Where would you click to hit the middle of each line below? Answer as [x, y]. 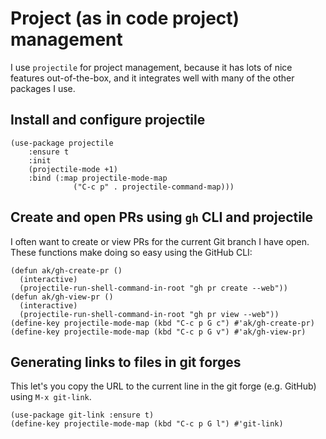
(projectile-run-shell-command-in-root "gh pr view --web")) [149, 314]
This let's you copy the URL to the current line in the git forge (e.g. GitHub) [163, 386]
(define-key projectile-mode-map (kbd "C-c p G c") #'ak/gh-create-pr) [162, 323]
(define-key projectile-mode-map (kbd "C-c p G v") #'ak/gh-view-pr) [158, 332]
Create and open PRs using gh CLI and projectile [162, 217]
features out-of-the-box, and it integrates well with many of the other [152, 78]
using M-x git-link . [51, 397]
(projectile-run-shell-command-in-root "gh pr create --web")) [153, 288]
